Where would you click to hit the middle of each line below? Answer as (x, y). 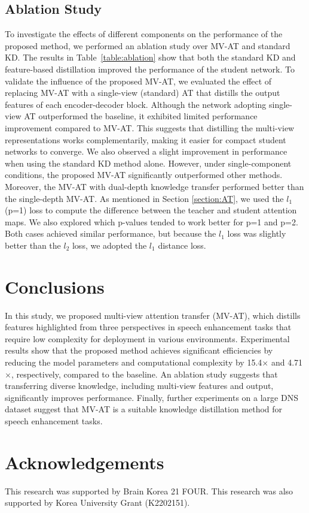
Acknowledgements (85, 462)
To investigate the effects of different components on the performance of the (144, 34)
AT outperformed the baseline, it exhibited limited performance (141, 116)
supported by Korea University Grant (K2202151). (97, 503)
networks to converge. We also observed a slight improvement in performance (146, 151)
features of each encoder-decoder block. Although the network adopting (136, 104)
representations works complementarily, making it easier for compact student (146, 139)
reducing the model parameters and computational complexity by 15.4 (134, 362)
